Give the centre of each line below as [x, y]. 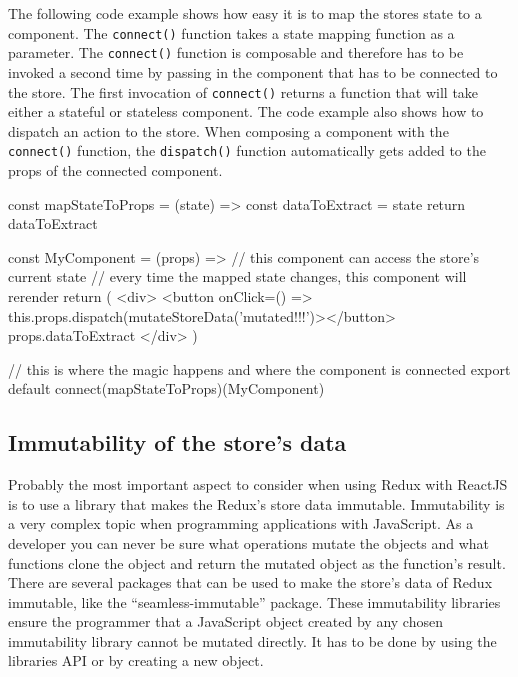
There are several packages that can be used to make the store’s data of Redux [250, 582]
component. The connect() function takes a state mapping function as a [231, 32]
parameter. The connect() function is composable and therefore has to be [236, 52]
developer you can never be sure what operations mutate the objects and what [249, 542]
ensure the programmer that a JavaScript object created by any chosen [225, 621]
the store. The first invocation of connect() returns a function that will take [243, 91]
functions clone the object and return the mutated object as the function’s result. [257, 562]
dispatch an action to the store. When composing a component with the [228, 130]
